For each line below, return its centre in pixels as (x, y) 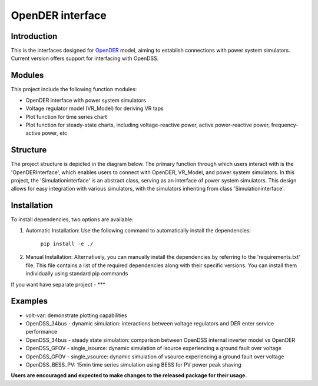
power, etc (54, 133)
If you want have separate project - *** (58, 284)
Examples (29, 301)
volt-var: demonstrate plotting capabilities (77, 315)
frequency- (285, 125)
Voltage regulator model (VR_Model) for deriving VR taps (95, 108)
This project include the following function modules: (74, 89)
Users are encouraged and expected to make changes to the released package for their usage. (129, 375)
